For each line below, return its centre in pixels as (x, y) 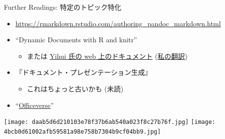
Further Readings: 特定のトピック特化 (63, 7)
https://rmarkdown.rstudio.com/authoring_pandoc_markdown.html (118, 23)
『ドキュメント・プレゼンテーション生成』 (84, 72)
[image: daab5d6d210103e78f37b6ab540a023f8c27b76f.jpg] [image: (110, 122)
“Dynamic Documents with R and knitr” (76, 40)
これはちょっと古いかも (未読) (75, 88)
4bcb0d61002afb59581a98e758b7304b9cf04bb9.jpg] (83, 131)
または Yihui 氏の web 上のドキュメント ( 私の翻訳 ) (107, 56)
